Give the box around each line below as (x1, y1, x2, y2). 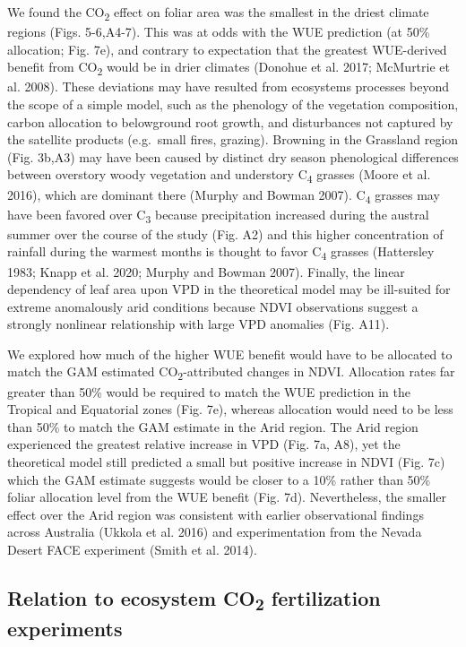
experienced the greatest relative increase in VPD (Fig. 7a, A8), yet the (7, 435, 401, 453)
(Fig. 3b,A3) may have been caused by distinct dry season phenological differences (7, 147, 459, 166)
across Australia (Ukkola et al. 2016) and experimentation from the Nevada (7, 522, 422, 541)
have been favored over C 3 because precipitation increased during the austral (7, 204, 429, 226)
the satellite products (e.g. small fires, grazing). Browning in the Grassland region (7, 130, 459, 149)
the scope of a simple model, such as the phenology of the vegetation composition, (7, 95, 459, 114)
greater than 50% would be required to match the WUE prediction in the (7, 382, 410, 401)
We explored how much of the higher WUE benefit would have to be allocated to (7, 344, 453, 363)
